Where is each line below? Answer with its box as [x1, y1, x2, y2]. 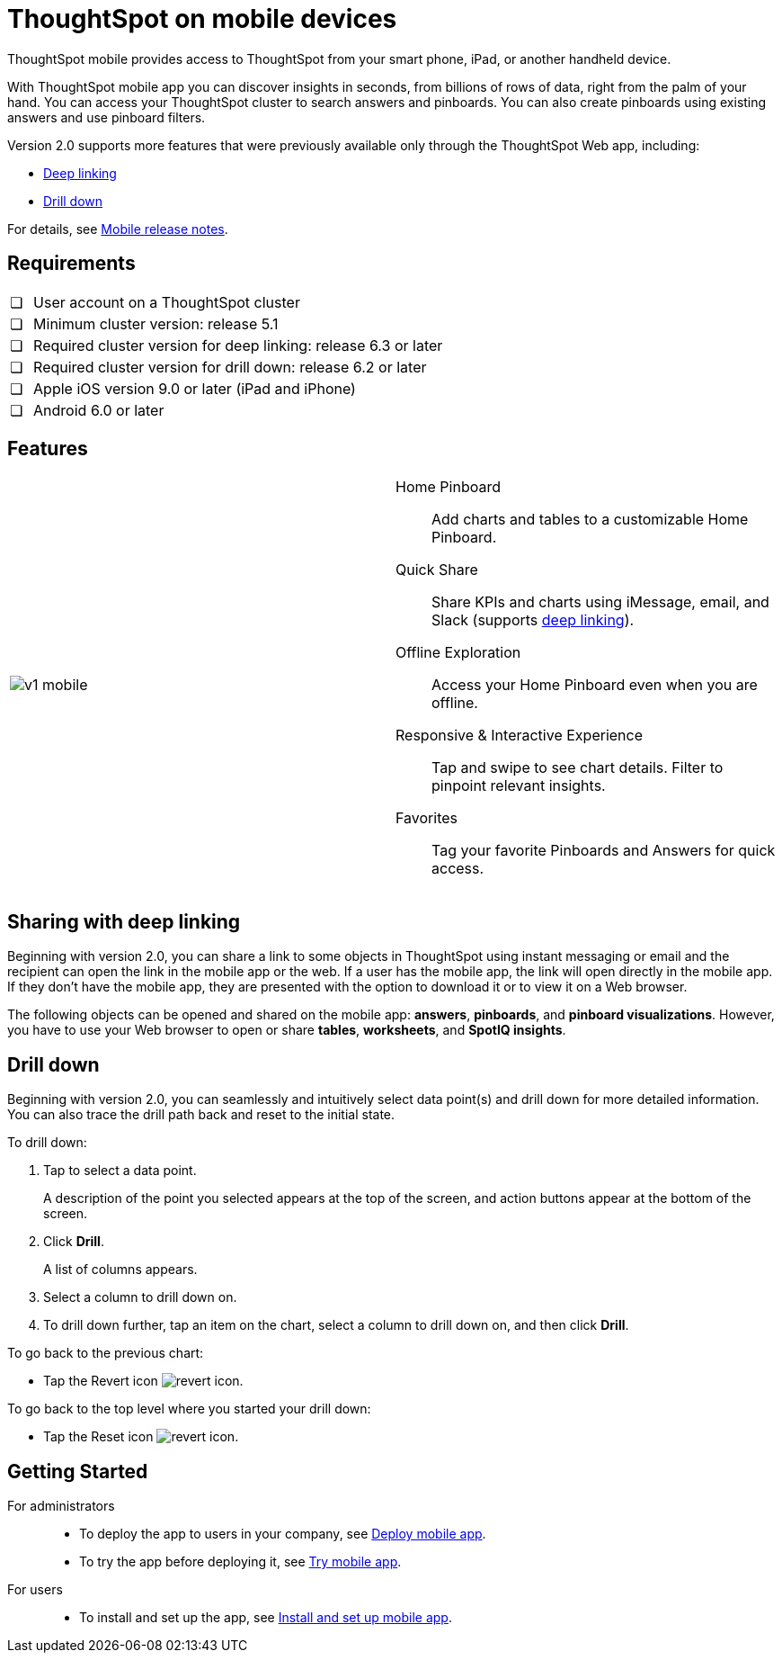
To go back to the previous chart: [7, 1345, 204, 1361]
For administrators [7, 1497, 115, 1513]
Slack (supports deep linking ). [431, 611, 635, 630]
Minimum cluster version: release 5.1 [33, 314, 279, 333]
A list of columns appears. [43, 1261, 198, 1278]
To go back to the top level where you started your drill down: [7, 1401, 371, 1417]
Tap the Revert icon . [43, 1373, 244, 1389]
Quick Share [395, 561, 478, 579]
